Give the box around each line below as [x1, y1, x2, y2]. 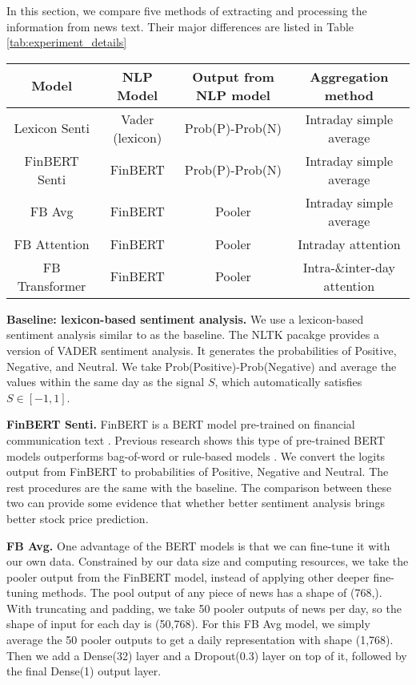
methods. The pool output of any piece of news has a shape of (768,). [42, 584, 382, 601]
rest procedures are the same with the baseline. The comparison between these [6, 478, 392, 495]
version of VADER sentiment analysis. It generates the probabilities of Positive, [6, 341, 397, 358]
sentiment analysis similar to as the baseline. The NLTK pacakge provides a [6, 326, 379, 343]
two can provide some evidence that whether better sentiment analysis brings [6, 494, 386, 511]
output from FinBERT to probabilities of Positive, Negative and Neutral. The [6, 463, 389, 480]
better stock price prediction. [6, 510, 149, 526]
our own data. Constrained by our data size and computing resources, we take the [6, 553, 409, 570]
